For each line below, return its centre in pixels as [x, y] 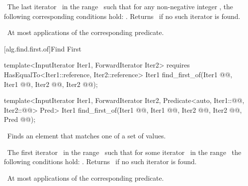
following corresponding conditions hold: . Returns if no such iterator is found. [122, 16]
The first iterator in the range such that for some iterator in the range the [124, 152]
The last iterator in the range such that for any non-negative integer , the [120, 6]
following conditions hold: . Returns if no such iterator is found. [100, 161]
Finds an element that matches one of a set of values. [86, 135]
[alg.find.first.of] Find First [43, 48]
